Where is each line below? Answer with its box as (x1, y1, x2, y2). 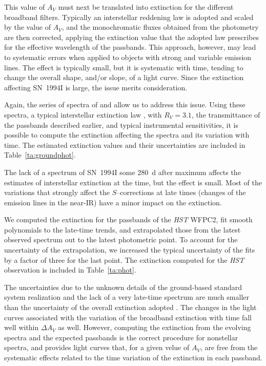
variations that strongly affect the (4, 187, 110, 198)
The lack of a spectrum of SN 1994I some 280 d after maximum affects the (4, 166, 241, 177)
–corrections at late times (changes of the (116, 187, 246, 198)
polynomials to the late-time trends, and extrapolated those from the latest (4, 224, 241, 235)
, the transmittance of (191, 109, 260, 120)
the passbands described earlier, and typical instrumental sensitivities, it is (4, 119, 239, 130)
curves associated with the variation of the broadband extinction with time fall (4, 312, 252, 322)
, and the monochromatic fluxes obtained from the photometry (62, 22, 259, 32)
